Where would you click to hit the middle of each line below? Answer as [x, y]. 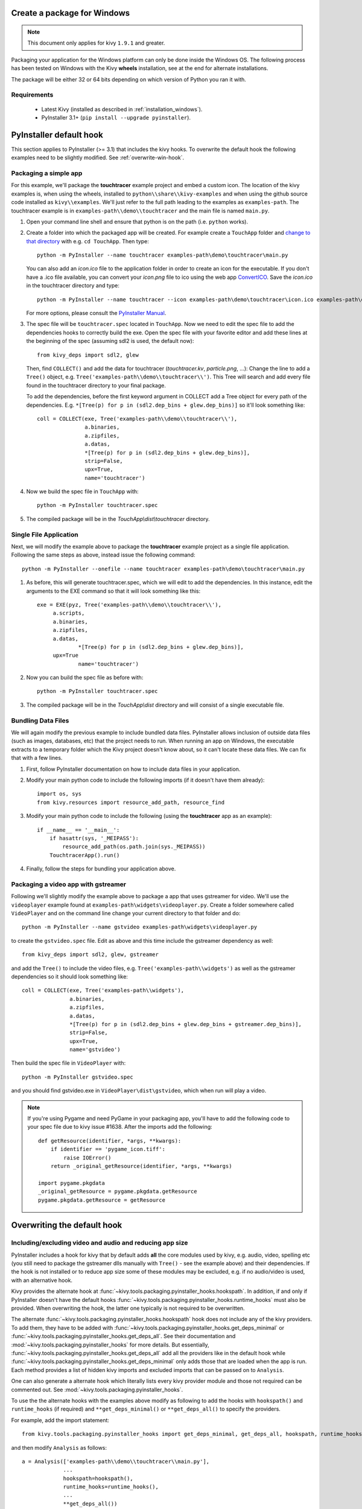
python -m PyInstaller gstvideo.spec [78, 1077]
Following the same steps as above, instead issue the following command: [103, 555]
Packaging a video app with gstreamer [69, 884]
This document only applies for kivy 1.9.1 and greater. [96, 43]
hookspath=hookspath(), [98, 1478]
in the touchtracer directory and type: [73, 286]
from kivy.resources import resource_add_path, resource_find [131, 802]
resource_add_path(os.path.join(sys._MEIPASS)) [134, 847]
